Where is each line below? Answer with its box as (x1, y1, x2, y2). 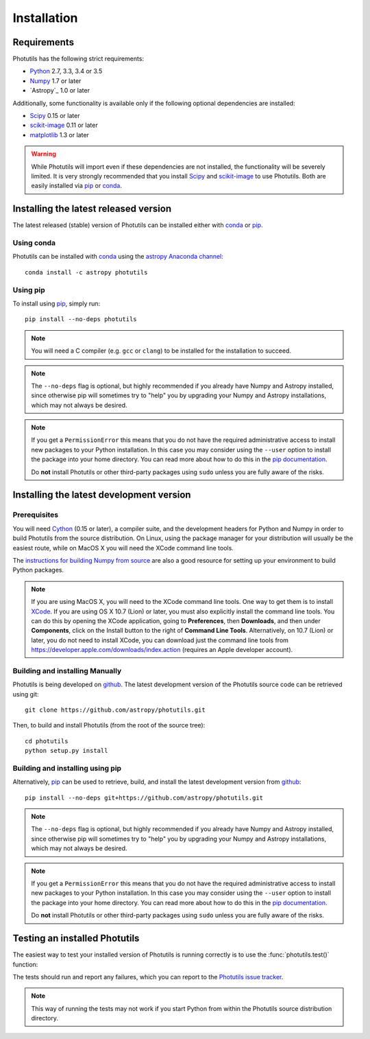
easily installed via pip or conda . (31, 182, 123, 190)
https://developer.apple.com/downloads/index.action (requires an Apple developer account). (31, 646, 293, 654)
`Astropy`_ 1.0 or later (29, 86, 90, 95)
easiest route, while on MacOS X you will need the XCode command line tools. (12, 544, 234, 552)
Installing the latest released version (12, 203, 172, 215)
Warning (31, 150, 56, 158)
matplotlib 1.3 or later (29, 130, 89, 139)
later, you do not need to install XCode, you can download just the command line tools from (31, 635, 289, 644)
